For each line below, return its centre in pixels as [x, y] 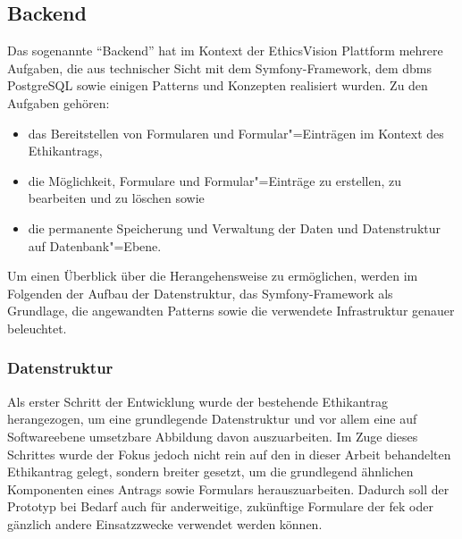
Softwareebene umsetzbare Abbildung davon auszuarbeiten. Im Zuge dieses [213, 436]
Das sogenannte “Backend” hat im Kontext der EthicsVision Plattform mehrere [225, 51]
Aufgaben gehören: [59, 102]
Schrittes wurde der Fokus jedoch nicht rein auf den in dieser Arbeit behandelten [229, 454]
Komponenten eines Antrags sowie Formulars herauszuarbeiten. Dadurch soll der [228, 488]
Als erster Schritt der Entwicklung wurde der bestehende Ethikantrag [197, 401]
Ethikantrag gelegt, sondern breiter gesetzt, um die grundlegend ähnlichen [210, 472]
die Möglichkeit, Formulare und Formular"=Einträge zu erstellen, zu [215, 180]
